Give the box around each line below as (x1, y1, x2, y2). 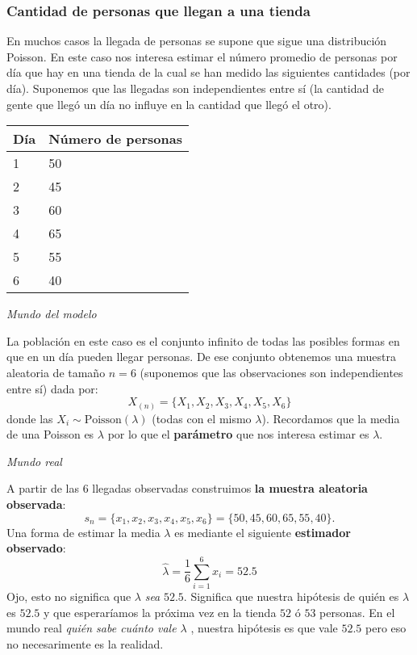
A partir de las (6, 480, 79, 497)
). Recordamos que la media (261, 409, 400, 426)
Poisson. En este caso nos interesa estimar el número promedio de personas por (6, 48, 398, 65)
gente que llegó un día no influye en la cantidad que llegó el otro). (6, 95, 332, 112)
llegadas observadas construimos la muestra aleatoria (92, 480, 368, 497)
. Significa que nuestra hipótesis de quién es (183, 587, 399, 604)
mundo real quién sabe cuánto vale (6, 619, 177, 636)
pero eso (365, 619, 407, 636)
